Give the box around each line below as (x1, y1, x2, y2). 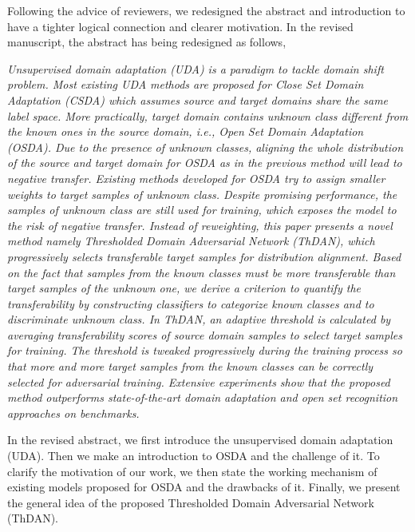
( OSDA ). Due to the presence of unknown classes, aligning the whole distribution (7, 138, 404, 155)
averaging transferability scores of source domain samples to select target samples (7, 326, 402, 343)
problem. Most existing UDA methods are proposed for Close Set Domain (7, 76, 364, 93)
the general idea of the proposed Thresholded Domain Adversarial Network (7, 494, 374, 510)
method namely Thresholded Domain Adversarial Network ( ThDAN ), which (7, 232, 375, 249)
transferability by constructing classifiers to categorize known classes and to (7, 295, 374, 312)
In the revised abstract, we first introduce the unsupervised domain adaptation (7, 431, 393, 448)
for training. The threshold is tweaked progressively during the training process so (7, 342, 402, 359)
